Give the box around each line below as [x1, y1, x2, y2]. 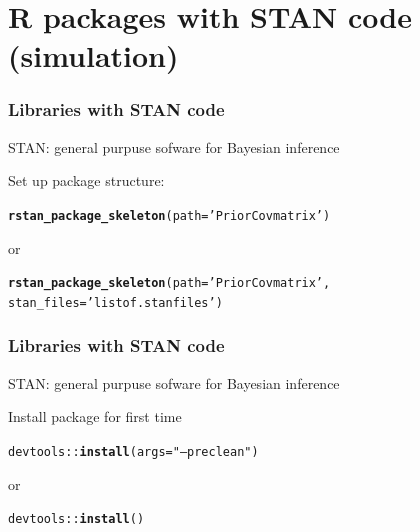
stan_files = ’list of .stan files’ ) [8, 295, 223, 310]
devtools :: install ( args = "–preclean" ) [8, 444, 259, 459]
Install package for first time [8, 406, 182, 427]
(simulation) [8, 35, 179, 76]
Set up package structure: [8, 170, 165, 191]
